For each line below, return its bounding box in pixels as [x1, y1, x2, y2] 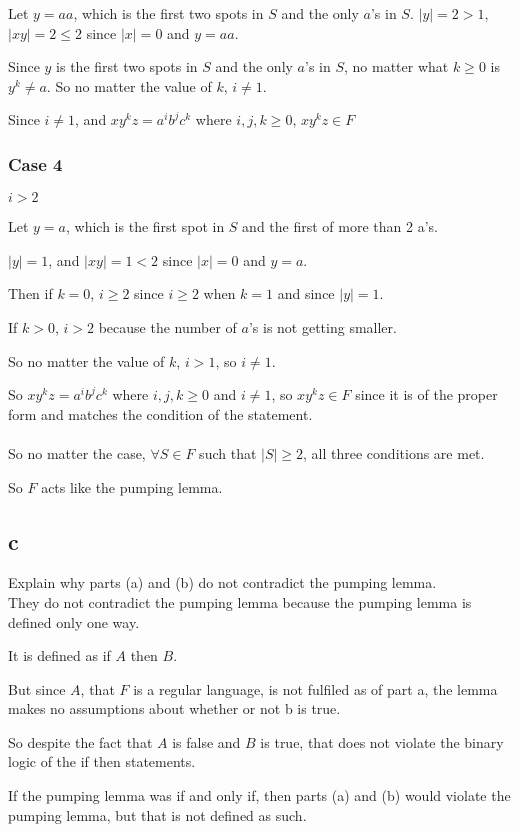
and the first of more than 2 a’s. [242, 216, 438, 237]
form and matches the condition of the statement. [8, 403, 313, 424]
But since [8, 678, 66, 699]
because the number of [98, 316, 237, 337]
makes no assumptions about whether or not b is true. [8, 698, 341, 719]
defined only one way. [8, 611, 140, 632]
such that [199, 442, 257, 463]
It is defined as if [8, 645, 111, 666]
